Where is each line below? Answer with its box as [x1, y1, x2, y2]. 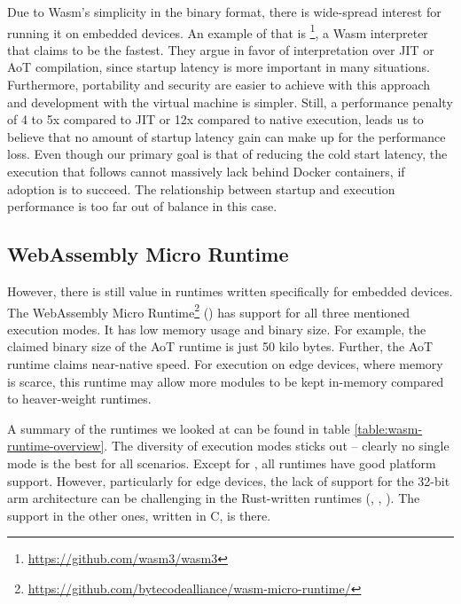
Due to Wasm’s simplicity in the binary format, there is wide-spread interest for [7, 3, 441, 20]
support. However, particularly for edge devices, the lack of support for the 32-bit [7, 471, 450, 490]
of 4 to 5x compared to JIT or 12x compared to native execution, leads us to [7, 110, 424, 129]
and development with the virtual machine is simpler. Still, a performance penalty [7, 92, 453, 111]
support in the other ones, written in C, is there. [7, 506, 271, 524]
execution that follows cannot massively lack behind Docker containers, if [7, 162, 405, 180]
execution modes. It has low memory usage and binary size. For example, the [7, 319, 426, 338]
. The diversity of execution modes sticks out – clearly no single [104, 436, 449, 455]
